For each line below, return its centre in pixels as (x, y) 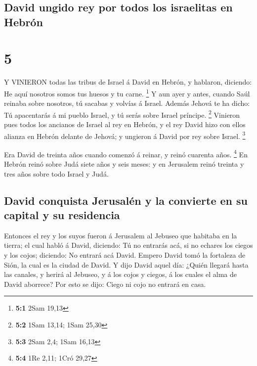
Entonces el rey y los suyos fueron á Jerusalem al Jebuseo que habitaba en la (121, 235)
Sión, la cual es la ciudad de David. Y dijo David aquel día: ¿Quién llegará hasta (126, 264)
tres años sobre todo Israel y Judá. (56, 173)
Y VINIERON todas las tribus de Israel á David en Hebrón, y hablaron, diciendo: (128, 82)
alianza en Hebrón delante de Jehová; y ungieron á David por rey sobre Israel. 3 (125, 135)
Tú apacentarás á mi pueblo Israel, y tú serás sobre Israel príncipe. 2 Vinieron (122, 114)
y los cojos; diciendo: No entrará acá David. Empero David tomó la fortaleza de (125, 255)
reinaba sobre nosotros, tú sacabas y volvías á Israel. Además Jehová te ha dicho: (127, 103)
